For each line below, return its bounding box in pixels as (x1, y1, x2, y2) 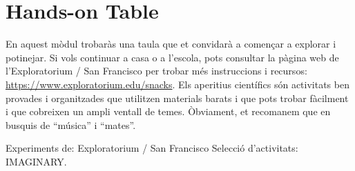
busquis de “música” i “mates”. (6, 117, 136, 132)
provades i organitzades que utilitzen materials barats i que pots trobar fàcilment (6, 90, 349, 105)
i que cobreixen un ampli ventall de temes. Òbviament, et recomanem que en (6, 104, 331, 119)
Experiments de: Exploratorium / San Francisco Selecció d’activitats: (6, 141, 298, 155)
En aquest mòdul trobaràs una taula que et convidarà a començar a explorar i (6, 37, 336, 51)
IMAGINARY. (6, 154, 67, 168)
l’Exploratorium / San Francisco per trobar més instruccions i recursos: (6, 63, 307, 78)
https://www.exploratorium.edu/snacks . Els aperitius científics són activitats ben (6, 77, 349, 91)
